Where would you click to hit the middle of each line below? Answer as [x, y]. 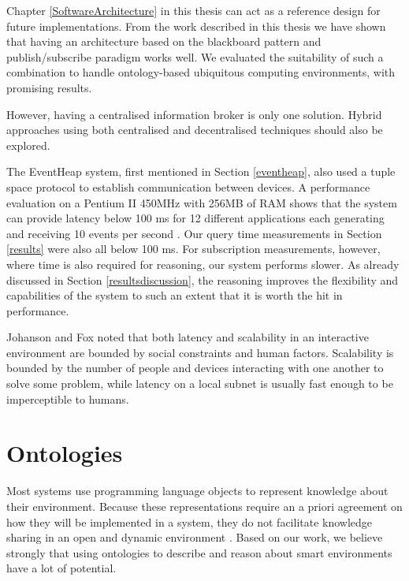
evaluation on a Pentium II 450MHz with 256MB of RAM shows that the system [202, 202]
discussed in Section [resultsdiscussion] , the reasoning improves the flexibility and [203, 279]
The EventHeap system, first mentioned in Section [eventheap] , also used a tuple [201, 171]
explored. [28, 145]
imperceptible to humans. [68, 399]
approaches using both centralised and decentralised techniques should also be [195, 130]
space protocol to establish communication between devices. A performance [188, 186]
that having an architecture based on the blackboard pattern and [164, 41]
